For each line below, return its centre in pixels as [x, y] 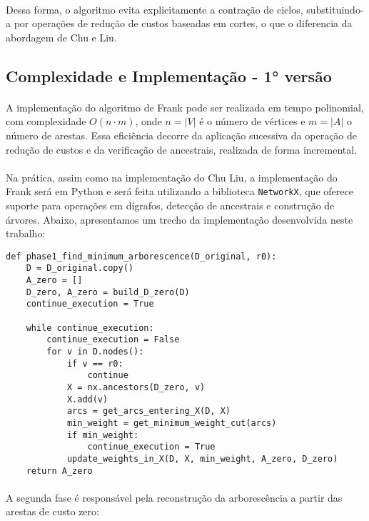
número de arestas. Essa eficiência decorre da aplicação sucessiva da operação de [182, 135]
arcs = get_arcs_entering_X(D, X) [148, 411]
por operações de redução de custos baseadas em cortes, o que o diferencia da [183, 23]
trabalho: [26, 233]
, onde [148, 121]
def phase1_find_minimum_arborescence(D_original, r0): [141, 256]
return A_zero [59, 471]
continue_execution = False [113, 340]
